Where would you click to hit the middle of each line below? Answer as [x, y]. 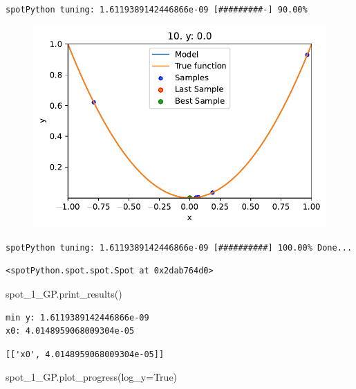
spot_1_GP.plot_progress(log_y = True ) [92, 377]
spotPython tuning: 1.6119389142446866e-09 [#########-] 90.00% [157, 10]
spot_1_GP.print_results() [64, 294]
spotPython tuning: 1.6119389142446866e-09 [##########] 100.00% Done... [179, 247]
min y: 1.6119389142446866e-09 [77, 317]
